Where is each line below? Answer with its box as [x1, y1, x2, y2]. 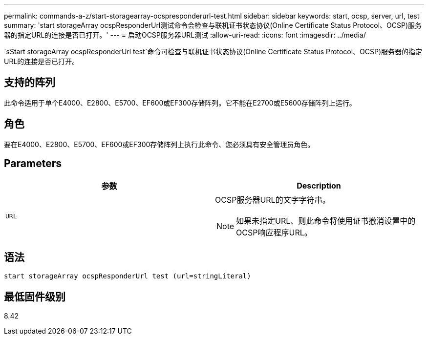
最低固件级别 [4, 290, 65, 303]
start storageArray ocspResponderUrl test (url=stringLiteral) [4, 272, 251, 280]
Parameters [4, 157, 62, 170]
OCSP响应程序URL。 [236, 227, 312, 237]
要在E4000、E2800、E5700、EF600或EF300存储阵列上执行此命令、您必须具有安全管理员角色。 [4, 140, 315, 148]
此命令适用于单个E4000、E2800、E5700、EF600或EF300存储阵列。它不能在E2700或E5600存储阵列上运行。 [4, 98, 356, 107]
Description [297, 180, 341, 191]
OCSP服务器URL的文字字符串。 [215, 194, 330, 205]
